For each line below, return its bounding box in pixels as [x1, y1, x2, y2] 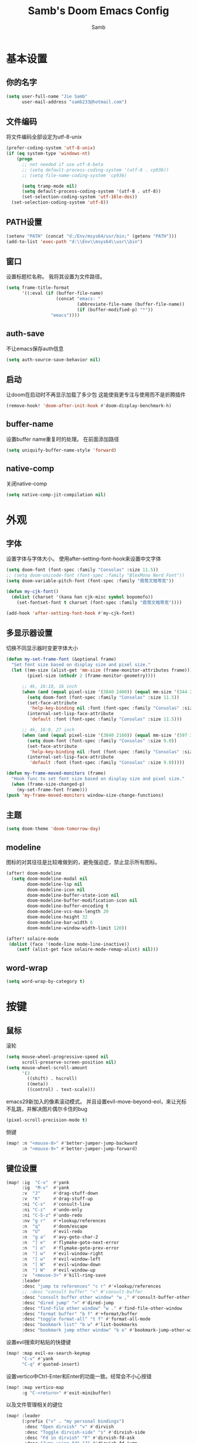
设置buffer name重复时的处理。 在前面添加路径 [6, 435, 120, 443]
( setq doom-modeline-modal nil [11, 876, 88, 882]
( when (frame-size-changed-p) [11, 781, 85, 787]
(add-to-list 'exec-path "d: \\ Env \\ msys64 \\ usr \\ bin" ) [6, 238, 143, 245]
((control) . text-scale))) [27, 1087, 96, 1093]
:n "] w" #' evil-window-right [21, 1251, 104, 1256]
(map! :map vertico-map [6, 1384, 64, 1390]
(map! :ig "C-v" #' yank [6, 1179, 69, 1185]
